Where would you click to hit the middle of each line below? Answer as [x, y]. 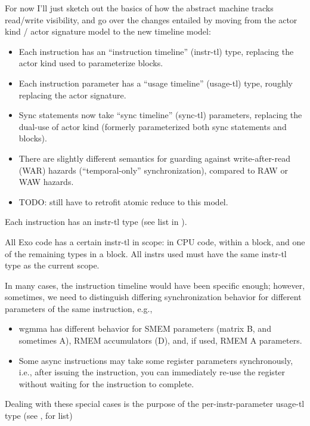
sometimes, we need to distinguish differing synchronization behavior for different [153, 297]
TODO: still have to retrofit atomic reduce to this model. [123, 201]
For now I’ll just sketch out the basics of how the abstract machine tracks [139, 8]
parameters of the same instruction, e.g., [79, 308]
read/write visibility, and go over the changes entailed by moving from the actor [151, 19]
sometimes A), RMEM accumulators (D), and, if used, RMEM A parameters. [160, 340]
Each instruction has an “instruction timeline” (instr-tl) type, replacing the [156, 51]
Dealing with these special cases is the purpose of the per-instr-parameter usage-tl [155, 404]
